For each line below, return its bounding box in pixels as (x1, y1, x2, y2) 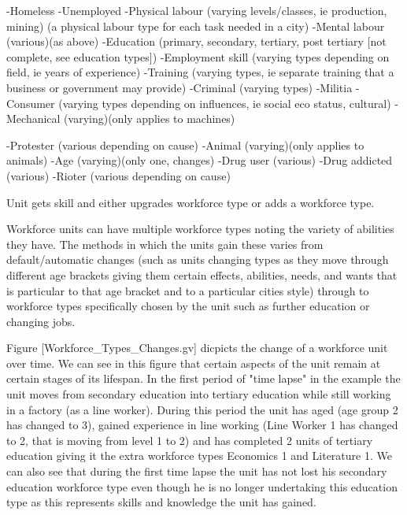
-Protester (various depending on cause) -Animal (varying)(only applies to (6, 136, 364, 153)
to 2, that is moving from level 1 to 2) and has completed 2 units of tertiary (6, 432, 373, 448)
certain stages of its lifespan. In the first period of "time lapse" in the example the (6, 370, 401, 387)
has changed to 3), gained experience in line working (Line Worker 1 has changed (6, 417, 398, 433)
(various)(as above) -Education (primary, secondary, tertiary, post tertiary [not (6, 33, 387, 50)
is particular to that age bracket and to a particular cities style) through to (6, 282, 369, 298)
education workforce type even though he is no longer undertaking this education (6, 478, 398, 495)
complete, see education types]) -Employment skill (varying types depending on (6, 48, 390, 65)
